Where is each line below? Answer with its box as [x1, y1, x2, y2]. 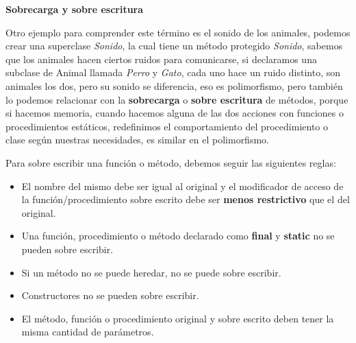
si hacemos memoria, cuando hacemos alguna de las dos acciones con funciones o [5, 106, 344, 120]
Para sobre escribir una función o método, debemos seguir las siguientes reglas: [5, 155, 336, 169]
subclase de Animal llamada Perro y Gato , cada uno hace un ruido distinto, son [5, 65, 341, 80]
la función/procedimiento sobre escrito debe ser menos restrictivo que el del [21, 192, 350, 206]
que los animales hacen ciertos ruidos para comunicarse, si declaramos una [5, 51, 317, 66]
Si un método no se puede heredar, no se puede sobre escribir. [21, 265, 281, 279]
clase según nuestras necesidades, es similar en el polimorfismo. [5, 132, 269, 147]
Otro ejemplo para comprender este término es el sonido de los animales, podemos [5, 25, 351, 39]
